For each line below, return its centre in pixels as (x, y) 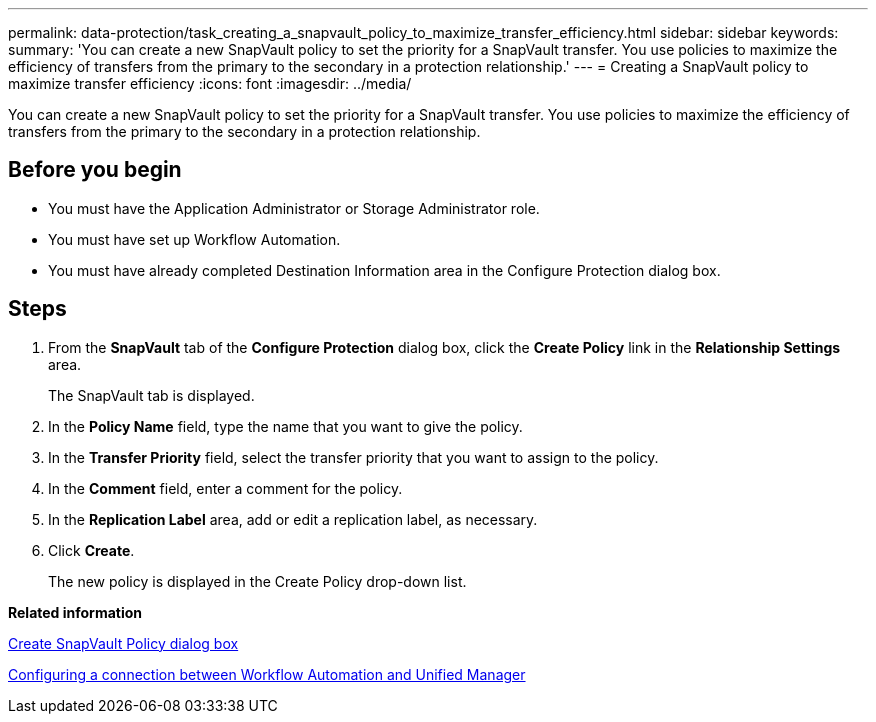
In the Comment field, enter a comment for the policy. (225, 488)
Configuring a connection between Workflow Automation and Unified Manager (267, 674)
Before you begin (95, 170)
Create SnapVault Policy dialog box (123, 643)
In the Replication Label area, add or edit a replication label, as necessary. (293, 519)
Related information (75, 612)
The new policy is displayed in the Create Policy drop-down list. (257, 581)
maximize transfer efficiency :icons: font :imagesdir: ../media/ (210, 83)
